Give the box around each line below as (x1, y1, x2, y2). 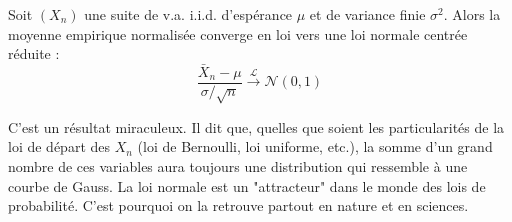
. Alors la (443, 4, 501, 24)
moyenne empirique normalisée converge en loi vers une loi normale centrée (8, 23, 468, 44)
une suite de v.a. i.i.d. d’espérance (84, 4, 293, 24)
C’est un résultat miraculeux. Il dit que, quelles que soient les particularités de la (8, 116, 505, 137)
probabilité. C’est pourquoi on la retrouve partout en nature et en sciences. (8, 195, 469, 216)
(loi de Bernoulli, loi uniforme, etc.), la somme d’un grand (137, 136, 493, 157)
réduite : (8, 43, 60, 64)
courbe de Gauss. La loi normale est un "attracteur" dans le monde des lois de (8, 175, 486, 196)
